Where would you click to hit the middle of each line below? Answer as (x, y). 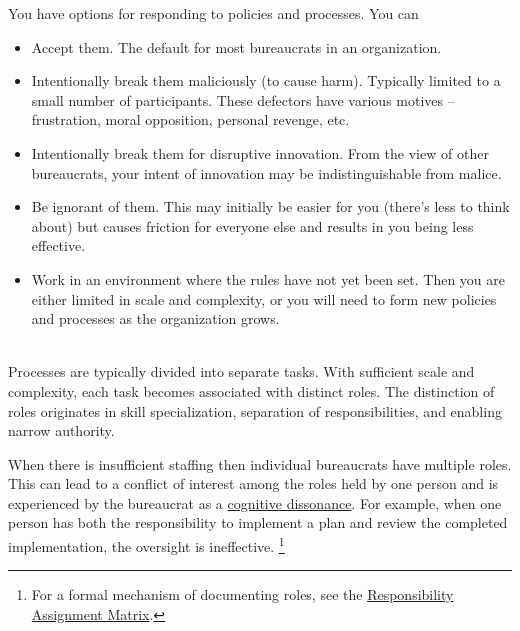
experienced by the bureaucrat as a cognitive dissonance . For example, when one (255, 502)
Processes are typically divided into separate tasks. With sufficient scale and (241, 371)
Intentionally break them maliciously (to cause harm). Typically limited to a (266, 80)
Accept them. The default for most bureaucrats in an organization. (236, 46)
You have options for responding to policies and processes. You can (213, 13)
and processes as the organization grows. (155, 318)
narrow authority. (61, 430)
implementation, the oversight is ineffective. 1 (146, 544)
